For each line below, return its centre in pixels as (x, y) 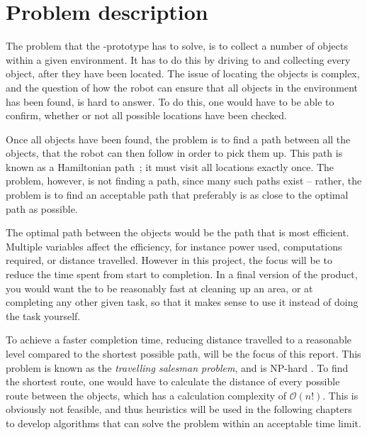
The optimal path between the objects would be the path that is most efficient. (177, 232)
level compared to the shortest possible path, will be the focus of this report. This (183, 353)
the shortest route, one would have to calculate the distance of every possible (173, 381)
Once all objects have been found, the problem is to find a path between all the (178, 139)
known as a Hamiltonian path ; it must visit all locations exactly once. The (170, 166)
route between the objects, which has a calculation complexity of (146, 395)
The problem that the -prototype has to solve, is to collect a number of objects (177, 46)
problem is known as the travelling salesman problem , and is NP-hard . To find (177, 367)
